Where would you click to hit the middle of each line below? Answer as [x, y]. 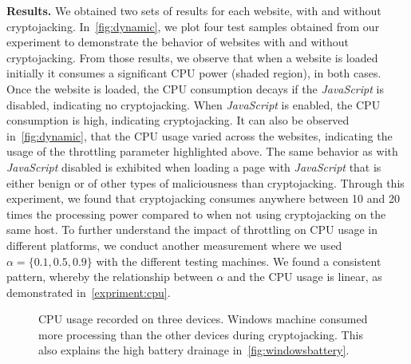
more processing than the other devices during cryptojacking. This [201, 334]
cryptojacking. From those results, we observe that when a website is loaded [192, 57]
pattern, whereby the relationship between [110, 277]
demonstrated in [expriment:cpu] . [89, 292]
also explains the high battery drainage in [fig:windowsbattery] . [194, 350]
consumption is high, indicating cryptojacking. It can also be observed [178, 120]
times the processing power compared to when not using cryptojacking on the [196, 214]
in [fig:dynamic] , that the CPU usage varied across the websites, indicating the [200, 135]
